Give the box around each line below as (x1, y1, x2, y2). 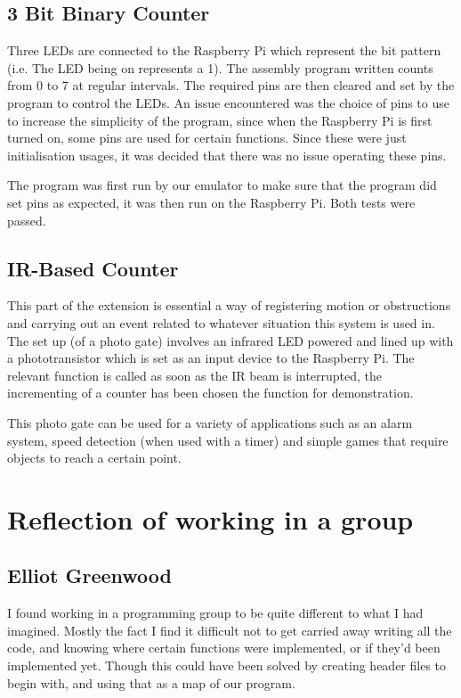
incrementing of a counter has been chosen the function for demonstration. (7, 383, 414, 402)
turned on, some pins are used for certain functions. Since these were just (7, 128, 407, 147)
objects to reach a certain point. (7, 448, 182, 467)
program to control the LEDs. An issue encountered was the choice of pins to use (7, 93, 449, 111)
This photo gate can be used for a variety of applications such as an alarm (7, 413, 413, 431)
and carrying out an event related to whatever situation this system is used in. (7, 313, 435, 332)
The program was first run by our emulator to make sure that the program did (7, 176, 437, 194)
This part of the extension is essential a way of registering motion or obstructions (7, 296, 451, 315)
